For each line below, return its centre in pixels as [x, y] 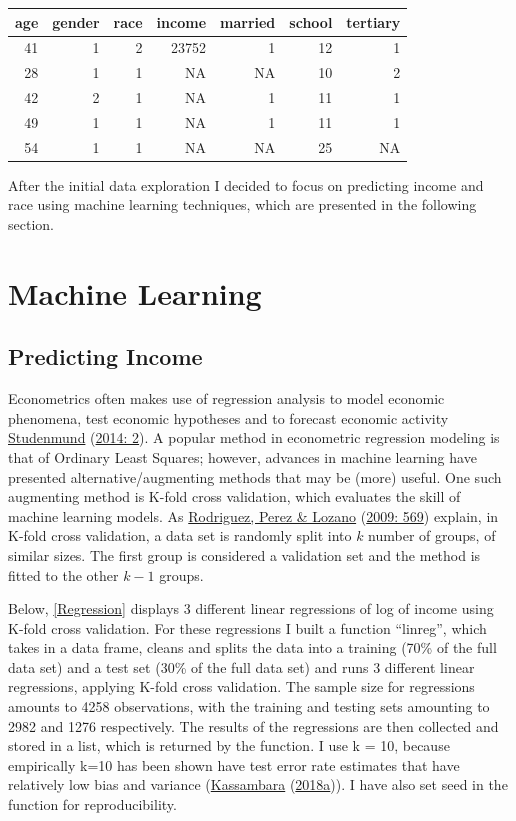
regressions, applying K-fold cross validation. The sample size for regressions [241, 686]
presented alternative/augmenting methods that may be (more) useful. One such [255, 476]
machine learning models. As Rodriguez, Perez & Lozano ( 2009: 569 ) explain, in [253, 515]
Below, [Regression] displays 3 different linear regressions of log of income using [251, 608]
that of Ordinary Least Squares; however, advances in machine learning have [242, 456]
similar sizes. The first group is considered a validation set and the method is [244, 554]
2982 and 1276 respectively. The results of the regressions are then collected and [253, 725]
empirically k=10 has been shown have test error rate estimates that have [234, 764]
